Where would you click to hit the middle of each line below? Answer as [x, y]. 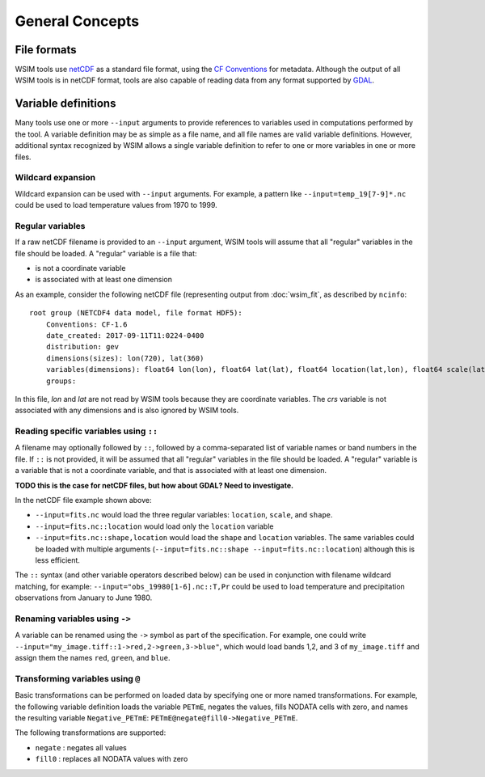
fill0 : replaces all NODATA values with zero [112, 759]
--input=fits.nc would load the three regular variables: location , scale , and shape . [184, 515]
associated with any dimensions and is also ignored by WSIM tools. [127, 410]
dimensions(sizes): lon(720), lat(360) [125, 358]
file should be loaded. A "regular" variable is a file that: [106, 253]
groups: [61, 381]
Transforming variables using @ [78, 678]
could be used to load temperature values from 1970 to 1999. [116, 205]
